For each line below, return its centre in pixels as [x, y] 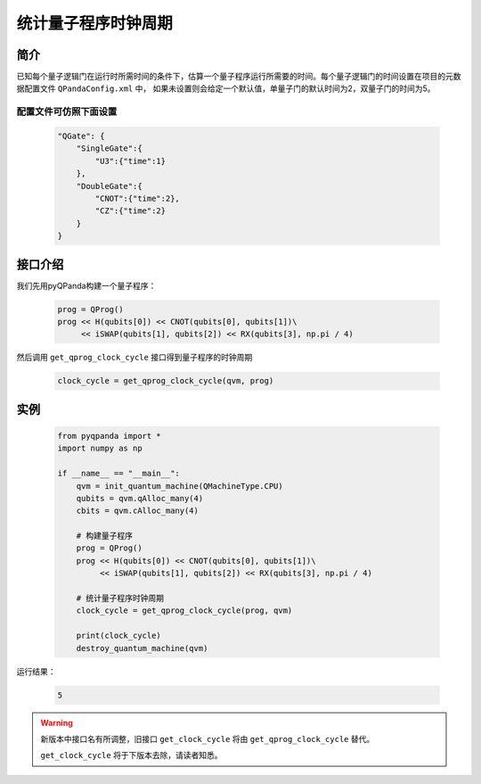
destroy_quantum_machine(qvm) [142, 648]
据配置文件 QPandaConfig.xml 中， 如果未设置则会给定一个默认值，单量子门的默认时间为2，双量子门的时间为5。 [226, 88]
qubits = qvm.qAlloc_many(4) [140, 498]
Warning [57, 722]
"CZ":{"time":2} [130, 211]
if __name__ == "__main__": [118, 474]
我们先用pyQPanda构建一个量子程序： [86, 285]
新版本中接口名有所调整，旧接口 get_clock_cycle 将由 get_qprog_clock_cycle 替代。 [208, 739]
